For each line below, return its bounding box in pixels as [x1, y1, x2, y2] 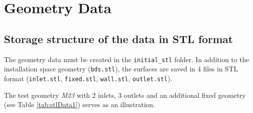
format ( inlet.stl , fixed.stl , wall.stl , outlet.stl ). [4, 73, 172, 83]
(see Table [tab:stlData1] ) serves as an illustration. [4, 99, 155, 110]
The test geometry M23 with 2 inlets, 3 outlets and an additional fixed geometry [4, 90, 246, 100]
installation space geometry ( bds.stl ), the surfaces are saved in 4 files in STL [4, 64, 238, 74]
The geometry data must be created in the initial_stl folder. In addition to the [4, 54, 249, 64]
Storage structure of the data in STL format [4, 31, 233, 46]
